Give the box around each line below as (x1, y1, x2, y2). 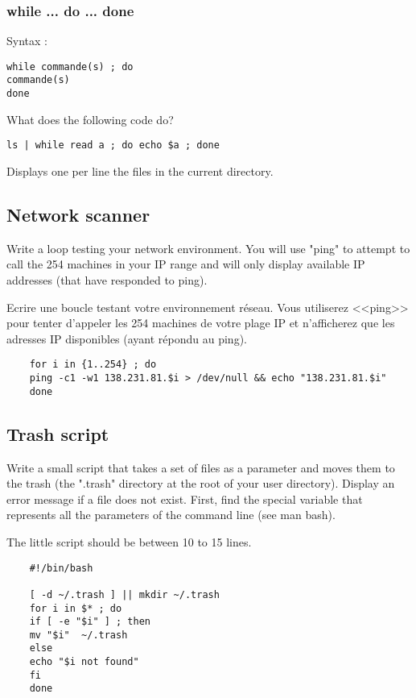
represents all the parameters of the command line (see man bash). (6, 506, 336, 523)
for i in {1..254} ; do (29, 359, 157, 371)
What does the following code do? (6, 110, 174, 127)
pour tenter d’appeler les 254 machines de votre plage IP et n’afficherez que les (6, 314, 395, 331)
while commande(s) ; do (6, 60, 134, 73)
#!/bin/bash (29, 562, 93, 574)
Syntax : (6, 32, 47, 49)
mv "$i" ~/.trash (29, 629, 128, 641)
